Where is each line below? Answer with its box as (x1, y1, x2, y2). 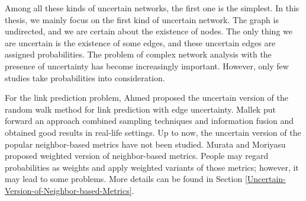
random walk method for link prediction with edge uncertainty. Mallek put (5, 103, 276, 115)
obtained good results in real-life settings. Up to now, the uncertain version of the (5, 126, 301, 138)
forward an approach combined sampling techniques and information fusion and (5, 114, 294, 127)
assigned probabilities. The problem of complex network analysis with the (5, 48, 272, 60)
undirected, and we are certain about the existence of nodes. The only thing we (5, 25, 292, 37)
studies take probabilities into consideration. (5, 71, 165, 84)
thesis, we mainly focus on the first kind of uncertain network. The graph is (5, 13, 279, 25)
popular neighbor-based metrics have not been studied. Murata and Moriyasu (5, 138, 286, 150)
